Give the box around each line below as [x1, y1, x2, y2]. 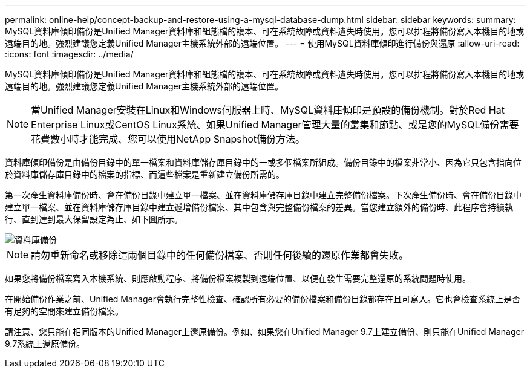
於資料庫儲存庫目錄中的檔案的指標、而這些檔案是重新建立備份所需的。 [5, 169, 284, 180]
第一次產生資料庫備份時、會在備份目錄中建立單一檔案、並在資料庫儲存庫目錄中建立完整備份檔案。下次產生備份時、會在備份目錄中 [5, 190, 522, 200]
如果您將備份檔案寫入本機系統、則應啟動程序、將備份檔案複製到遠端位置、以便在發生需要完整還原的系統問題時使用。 [5, 273, 471, 284]
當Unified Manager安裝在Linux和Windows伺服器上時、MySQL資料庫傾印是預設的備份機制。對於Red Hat [31, 104, 505, 116]
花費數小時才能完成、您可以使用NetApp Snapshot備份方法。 [31, 133, 306, 145]
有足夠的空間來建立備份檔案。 [5, 306, 123, 316]
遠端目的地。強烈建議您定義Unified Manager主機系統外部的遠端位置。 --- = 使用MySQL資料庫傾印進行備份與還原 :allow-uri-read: [5, 38, 520, 48]
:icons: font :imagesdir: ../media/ [5, 49, 134, 59]
